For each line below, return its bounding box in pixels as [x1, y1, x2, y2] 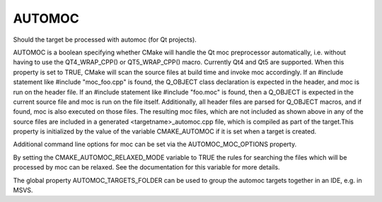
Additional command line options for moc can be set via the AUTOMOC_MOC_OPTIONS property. [13, 140, 297, 148]
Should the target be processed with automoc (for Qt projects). [13, 35, 197, 44]
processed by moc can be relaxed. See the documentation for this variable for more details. [13, 163, 280, 172]
